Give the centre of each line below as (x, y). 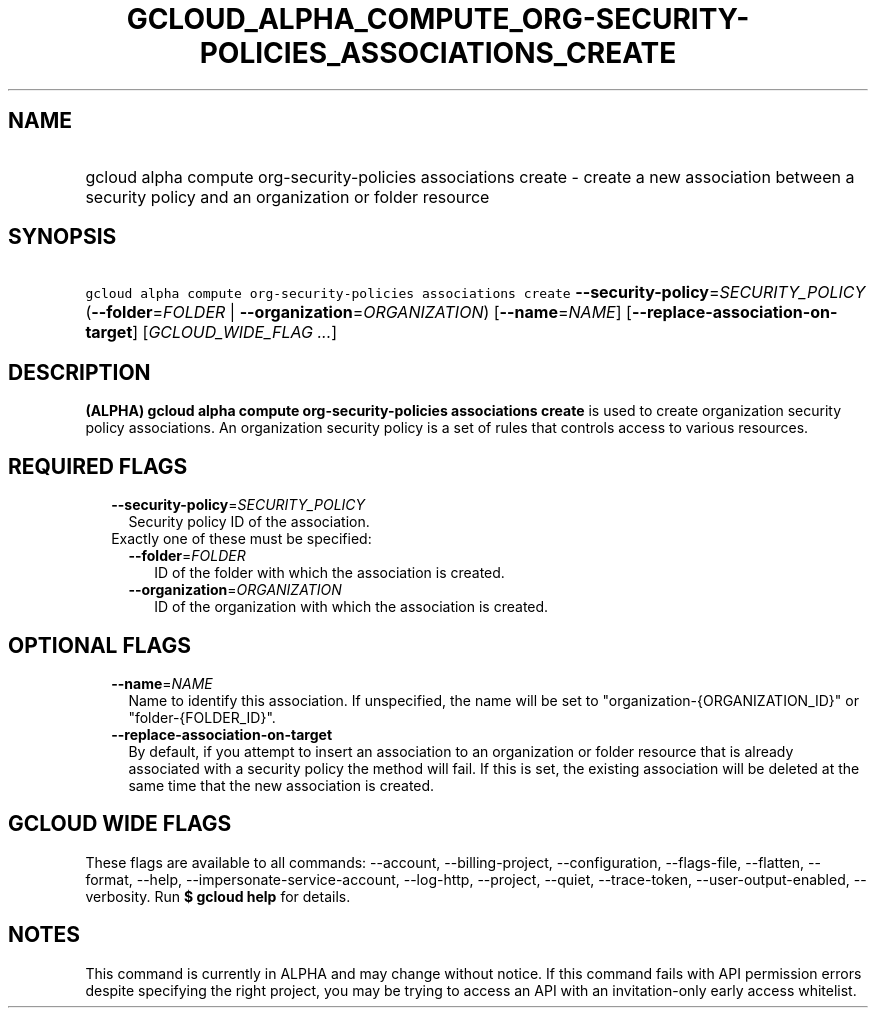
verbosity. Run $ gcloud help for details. (218, 896)
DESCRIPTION (79, 372)
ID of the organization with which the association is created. (351, 607)
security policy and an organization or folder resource (287, 196)
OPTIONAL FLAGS (99, 645)
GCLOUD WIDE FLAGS (120, 824)
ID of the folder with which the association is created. (329, 573)
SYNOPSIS (62, 237)
